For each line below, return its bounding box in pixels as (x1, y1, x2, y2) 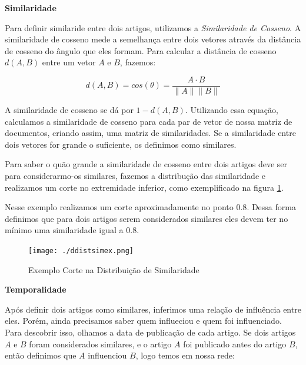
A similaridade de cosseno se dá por (5, 104, 134, 116)
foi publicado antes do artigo (183, 337, 287, 350)
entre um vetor (42, 56, 96, 68)
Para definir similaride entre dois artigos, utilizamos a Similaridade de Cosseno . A (5, 21, 301, 34)
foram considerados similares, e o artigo (29, 337, 172, 350)
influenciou (88, 349, 127, 361)
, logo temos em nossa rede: (135, 349, 235, 361)
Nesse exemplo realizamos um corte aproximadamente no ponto (5, 201, 234, 213)
